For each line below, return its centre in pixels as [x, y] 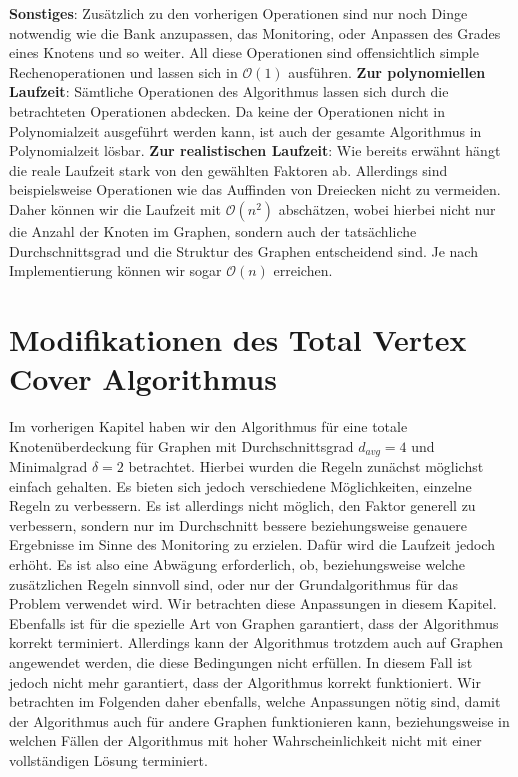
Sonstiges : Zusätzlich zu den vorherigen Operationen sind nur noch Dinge [238, 13]
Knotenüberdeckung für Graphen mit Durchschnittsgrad [181, 445]
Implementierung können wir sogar [115, 270]
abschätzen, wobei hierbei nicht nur [387, 208]
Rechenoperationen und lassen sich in [123, 71]
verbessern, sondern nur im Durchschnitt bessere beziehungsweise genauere [238, 524]
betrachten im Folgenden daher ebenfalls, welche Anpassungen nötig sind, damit [255, 701]
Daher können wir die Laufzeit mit [115, 208]
